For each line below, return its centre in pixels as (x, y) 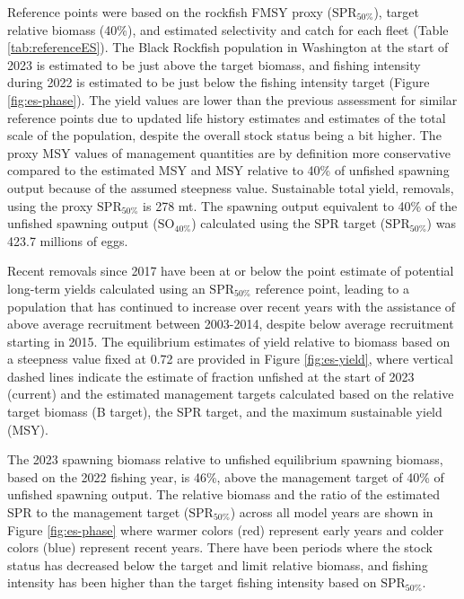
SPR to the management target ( (98, 512)
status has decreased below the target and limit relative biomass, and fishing (218, 564)
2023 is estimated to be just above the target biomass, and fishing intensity (214, 64)
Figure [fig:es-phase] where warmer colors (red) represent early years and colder (226, 529)
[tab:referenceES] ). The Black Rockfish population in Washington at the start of (228, 47)
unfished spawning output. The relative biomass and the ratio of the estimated (223, 494)
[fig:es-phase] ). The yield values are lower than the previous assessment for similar (232, 99)
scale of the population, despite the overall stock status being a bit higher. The (224, 135)
